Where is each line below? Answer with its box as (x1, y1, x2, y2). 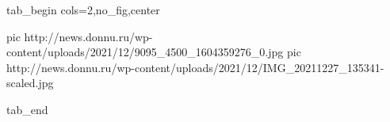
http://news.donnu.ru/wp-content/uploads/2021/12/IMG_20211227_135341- (6, 59, 384, 75)
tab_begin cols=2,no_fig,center (6, 2, 160, 17)
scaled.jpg (6, 74, 54, 91)
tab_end (6, 101, 48, 117)
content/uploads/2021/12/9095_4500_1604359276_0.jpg (6, 44, 284, 60)
